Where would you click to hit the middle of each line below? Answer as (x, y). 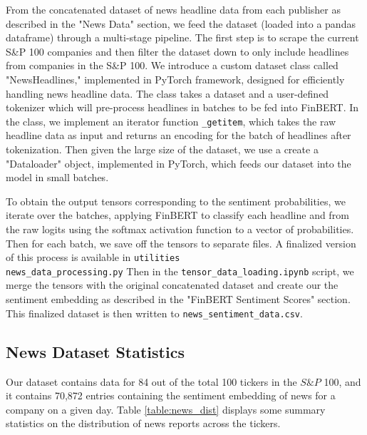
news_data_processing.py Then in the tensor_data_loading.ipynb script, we (180, 271)
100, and (342, 381)
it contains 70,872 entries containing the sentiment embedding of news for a (171, 395)
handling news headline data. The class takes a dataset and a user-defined (167, 93)
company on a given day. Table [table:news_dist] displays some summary (166, 409)
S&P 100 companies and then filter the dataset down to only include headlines (177, 51)
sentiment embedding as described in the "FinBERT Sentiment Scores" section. (178, 299)
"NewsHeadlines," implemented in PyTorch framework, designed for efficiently (175, 79)
